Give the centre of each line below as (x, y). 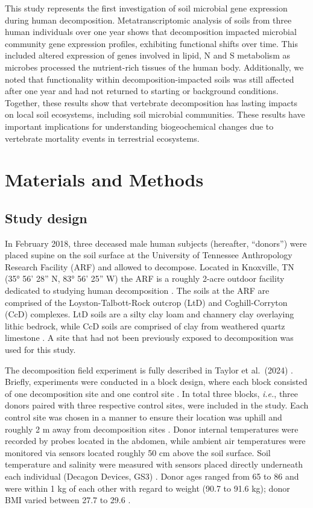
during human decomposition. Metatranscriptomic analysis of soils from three (148, 20)
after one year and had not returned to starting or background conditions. (142, 91)
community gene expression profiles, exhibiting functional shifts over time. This (151, 43)
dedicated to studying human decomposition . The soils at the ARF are (137, 291)
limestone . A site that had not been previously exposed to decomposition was (149, 338)
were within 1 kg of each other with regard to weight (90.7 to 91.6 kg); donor (147, 488)
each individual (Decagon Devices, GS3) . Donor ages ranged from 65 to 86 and (152, 476)
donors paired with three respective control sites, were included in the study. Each (157, 405)
